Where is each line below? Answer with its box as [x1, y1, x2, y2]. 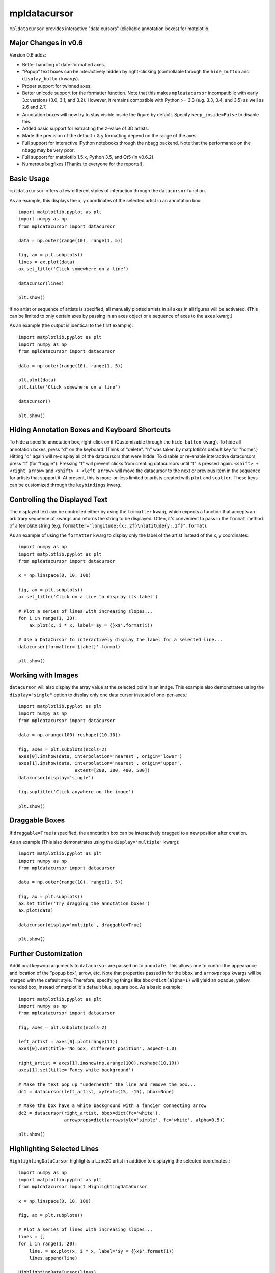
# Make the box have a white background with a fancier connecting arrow [18, 1103, 207, 1109]
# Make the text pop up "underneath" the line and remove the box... [18, 1082, 196, 1087]
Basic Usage [9, 175, 50, 183]
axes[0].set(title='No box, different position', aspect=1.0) [18, 1046, 177, 1051]
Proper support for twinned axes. [22, 83, 92, 89]
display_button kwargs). [22, 75, 80, 81]
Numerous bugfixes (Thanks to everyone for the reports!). [22, 161, 144, 168]
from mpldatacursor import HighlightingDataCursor [18, 1184, 148, 1190]
